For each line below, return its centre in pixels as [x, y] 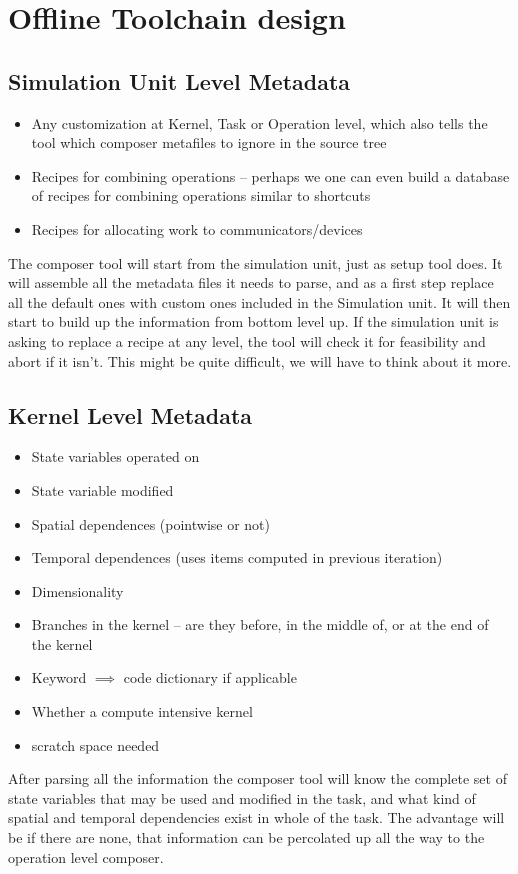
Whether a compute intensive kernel [142, 711]
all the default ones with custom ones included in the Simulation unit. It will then [259, 301]
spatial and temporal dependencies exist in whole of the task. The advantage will [256, 817]
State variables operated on [115, 456]
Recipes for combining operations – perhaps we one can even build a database [270, 175]
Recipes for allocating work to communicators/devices [197, 228]
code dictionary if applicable [210, 677]
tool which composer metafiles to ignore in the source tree [209, 142]
